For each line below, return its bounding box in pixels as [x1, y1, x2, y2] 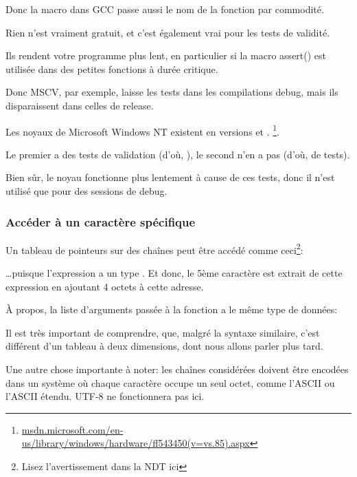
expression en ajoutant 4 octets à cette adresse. [5, 279, 204, 293]
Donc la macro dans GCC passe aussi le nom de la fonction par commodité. [5, 2, 324, 16]
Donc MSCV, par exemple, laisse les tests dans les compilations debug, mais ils [5, 85, 338, 99]
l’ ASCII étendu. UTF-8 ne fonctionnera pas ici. [5, 389, 205, 403]
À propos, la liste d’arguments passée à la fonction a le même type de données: [5, 302, 338, 317]
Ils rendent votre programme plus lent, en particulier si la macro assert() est [5, 48, 327, 63]
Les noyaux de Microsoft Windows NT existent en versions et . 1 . [5, 122, 279, 138]
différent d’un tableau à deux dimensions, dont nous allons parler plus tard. [5, 339, 323, 353]
